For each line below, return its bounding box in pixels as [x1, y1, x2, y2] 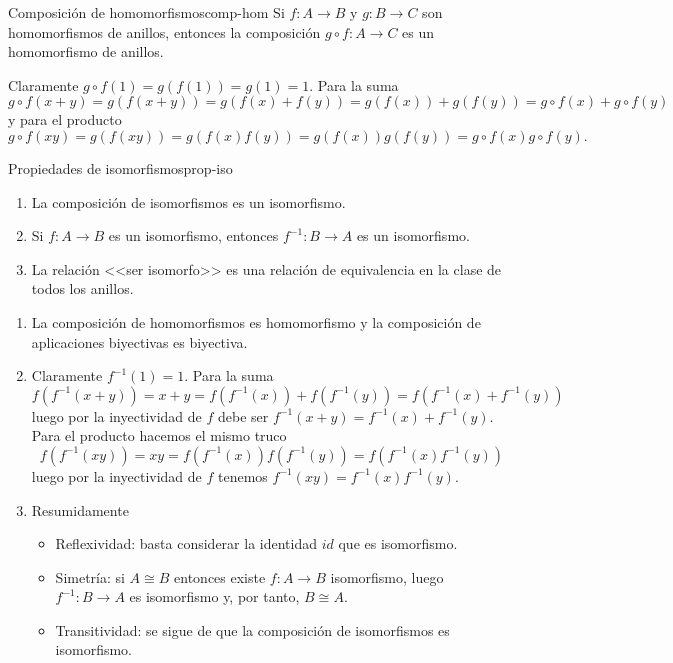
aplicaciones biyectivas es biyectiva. [31, 331, 248, 352]
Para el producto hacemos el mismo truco [31, 425, 287, 446]
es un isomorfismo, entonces [108, 225, 279, 246]
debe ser [218, 405, 269, 426]
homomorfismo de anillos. [8, 41, 164, 62]
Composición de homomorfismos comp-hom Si [8, 2, 285, 22]
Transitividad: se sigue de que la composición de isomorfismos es [55, 619, 450, 640]
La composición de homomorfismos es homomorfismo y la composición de [31, 311, 481, 332]
